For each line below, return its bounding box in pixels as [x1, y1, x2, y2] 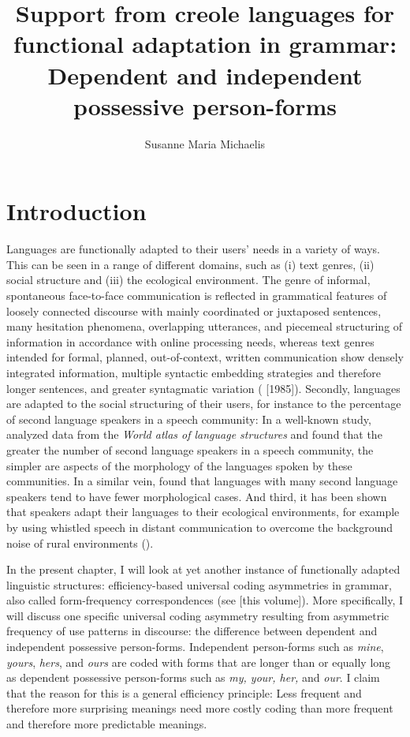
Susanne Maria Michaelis [144, 135, 266, 152]
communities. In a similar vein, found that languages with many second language [6, 473, 398, 489]
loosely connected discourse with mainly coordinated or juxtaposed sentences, [6, 302, 382, 319]
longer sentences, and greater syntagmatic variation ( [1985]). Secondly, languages [6, 380, 401, 396]
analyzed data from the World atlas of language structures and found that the [6, 426, 382, 443]
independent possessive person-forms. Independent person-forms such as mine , [6, 638, 384, 655]
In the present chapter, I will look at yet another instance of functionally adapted [6, 561, 401, 578]
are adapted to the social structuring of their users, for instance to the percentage [6, 395, 401, 412]
